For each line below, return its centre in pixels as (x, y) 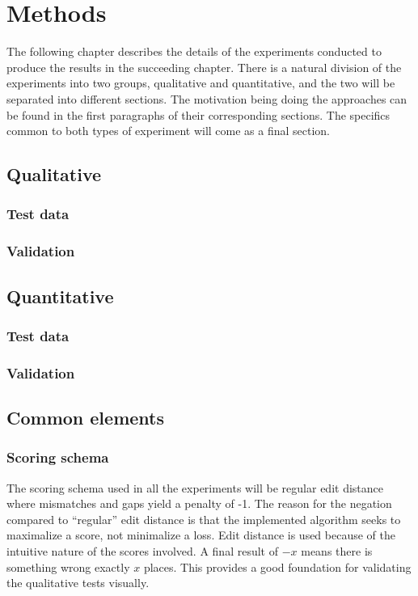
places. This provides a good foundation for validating (277, 566)
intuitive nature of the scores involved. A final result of (142, 551)
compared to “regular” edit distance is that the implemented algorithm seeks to (204, 519)
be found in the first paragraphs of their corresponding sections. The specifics (198, 114)
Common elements (85, 418)
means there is (337, 551)
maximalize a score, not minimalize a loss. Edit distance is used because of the (201, 535)
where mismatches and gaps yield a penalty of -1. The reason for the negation (199, 503)
